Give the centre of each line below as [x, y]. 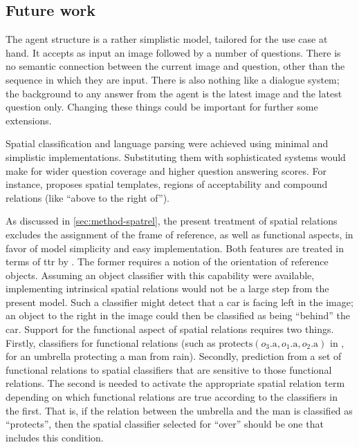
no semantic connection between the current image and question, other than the [175, 66]
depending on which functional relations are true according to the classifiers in [172, 397]
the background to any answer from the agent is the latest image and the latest [174, 93]
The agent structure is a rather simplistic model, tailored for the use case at [167, 39]
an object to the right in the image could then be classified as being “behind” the [178, 315]
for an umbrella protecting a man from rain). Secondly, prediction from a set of [174, 356]
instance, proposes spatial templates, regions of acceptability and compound [167, 184]
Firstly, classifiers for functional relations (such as [111, 342]
